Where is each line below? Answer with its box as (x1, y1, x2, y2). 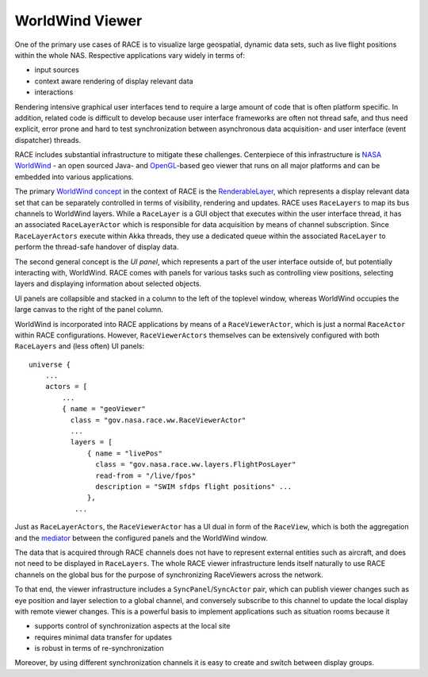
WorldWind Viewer (14, 12, 143, 29)
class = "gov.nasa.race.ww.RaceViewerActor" (70, 415, 246, 425)
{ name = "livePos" (87, 448, 162, 458)
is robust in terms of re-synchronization (34, 644, 164, 653)
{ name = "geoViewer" (62, 405, 147, 414)
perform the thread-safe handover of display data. (14, 242, 179, 252)
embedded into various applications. (14, 171, 134, 182)
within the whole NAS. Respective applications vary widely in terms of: (14, 50, 246, 60)
